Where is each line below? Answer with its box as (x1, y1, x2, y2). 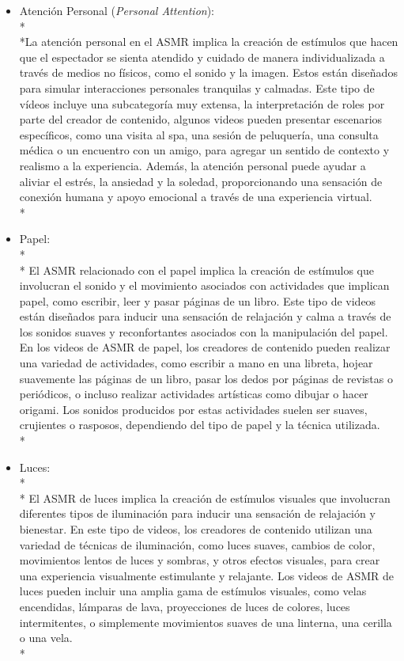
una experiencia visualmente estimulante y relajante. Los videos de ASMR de (19, 567, 395, 583)
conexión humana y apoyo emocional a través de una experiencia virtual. (19, 188, 372, 205)
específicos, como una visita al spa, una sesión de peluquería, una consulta (19, 126, 379, 142)
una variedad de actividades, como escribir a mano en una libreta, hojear (19, 355, 373, 371)
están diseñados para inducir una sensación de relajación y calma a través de (19, 308, 391, 325)
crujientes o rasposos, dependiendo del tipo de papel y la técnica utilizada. (19, 416, 380, 433)
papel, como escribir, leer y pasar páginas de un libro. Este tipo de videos (19, 292, 376, 309)
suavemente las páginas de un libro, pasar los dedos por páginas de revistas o (19, 370, 393, 386)
